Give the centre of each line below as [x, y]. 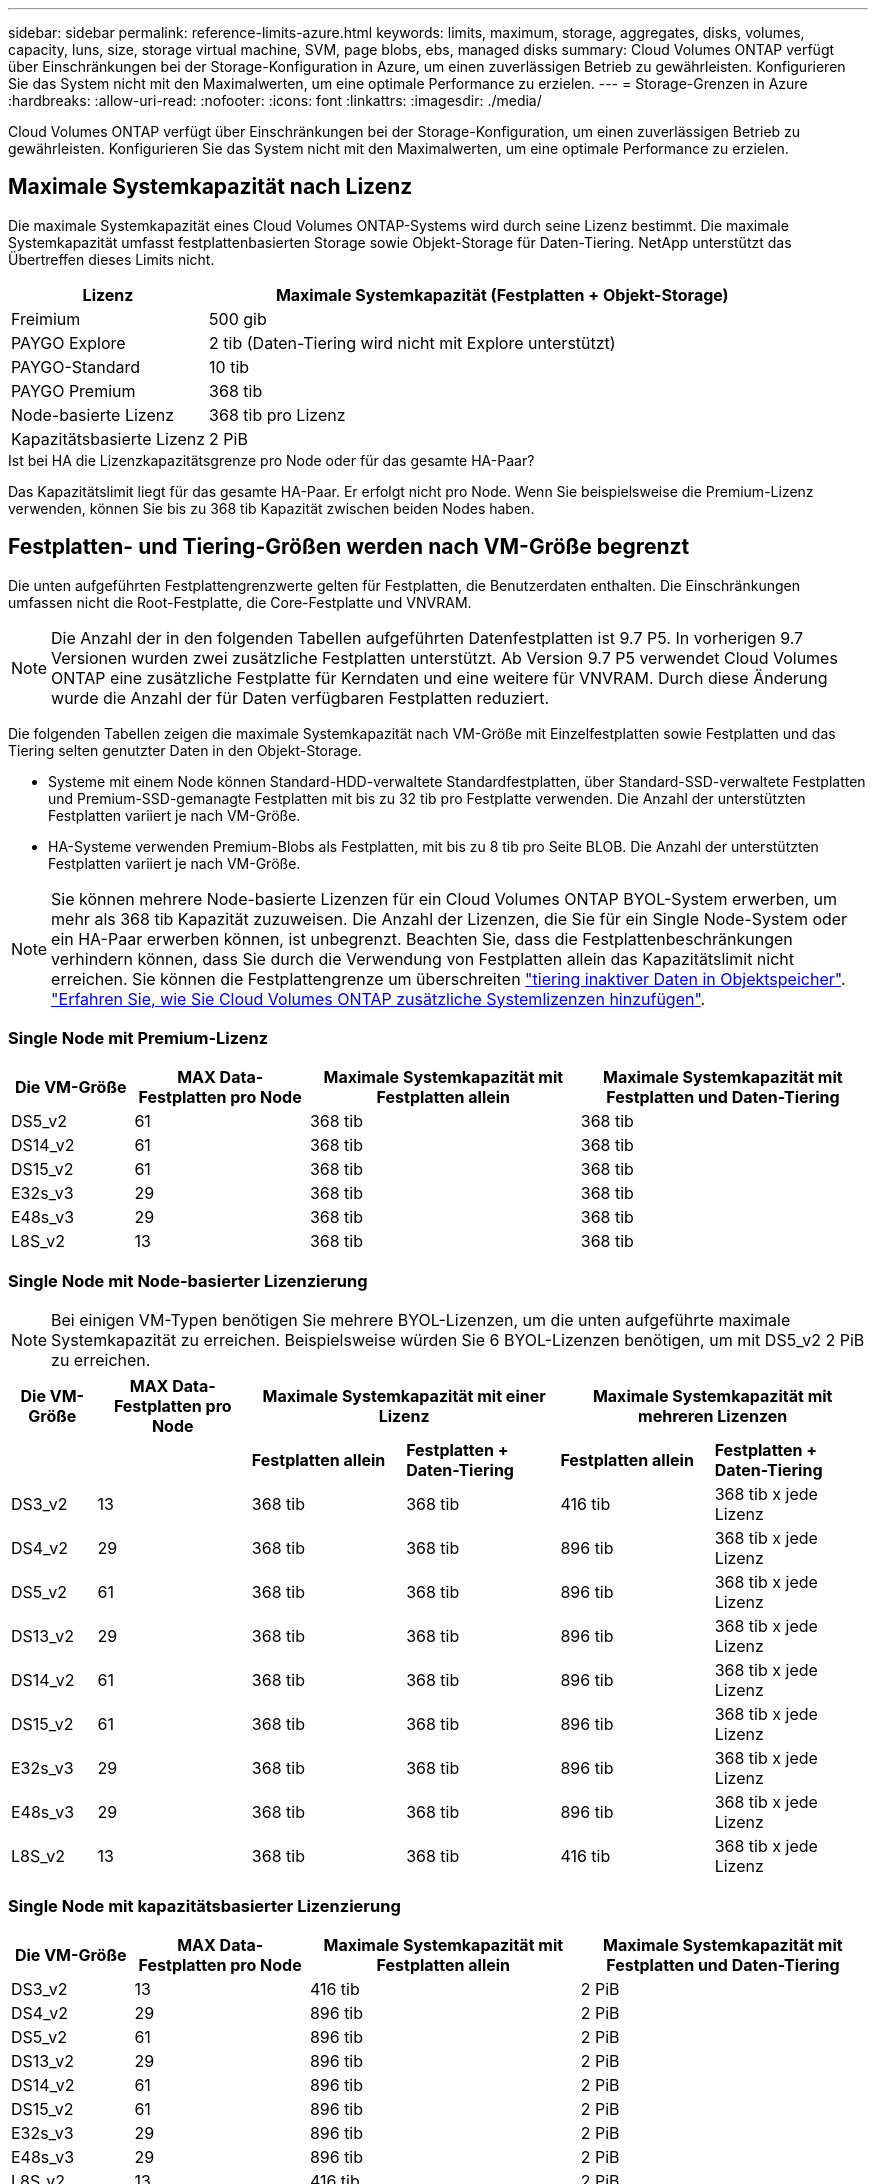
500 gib [238, 318]
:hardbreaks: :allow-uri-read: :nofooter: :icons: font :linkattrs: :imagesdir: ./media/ [275, 100]
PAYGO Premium [73, 390]
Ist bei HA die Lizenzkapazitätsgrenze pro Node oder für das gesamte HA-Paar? [271, 460]
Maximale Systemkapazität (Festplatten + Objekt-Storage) [502, 294]
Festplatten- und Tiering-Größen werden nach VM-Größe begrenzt [349, 547]
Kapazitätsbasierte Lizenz [108, 438]
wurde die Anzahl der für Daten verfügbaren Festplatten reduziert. [300, 697]
